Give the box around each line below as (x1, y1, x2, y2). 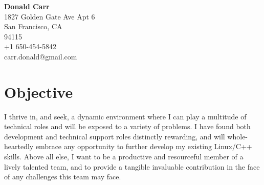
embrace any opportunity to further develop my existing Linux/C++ (35, 141, 252, 152)
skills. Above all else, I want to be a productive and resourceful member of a (4, 151, 244, 162)
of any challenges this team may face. (4, 171, 121, 182)
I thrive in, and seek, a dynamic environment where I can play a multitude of (4, 111, 247, 121)
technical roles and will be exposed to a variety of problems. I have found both (4, 121, 251, 132)
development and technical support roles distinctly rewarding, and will (4, 131, 225, 141)
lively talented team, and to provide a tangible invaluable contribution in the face (4, 161, 260, 172)
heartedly (4, 141, 34, 152)
